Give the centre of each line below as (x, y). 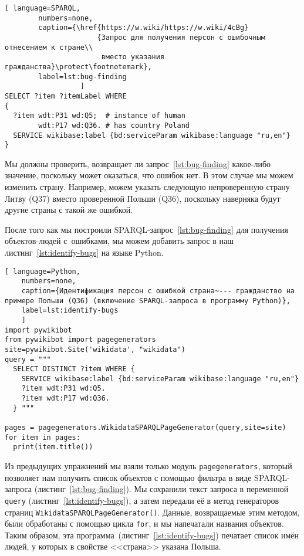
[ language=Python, (43, 271)
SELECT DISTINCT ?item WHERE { (74, 369)
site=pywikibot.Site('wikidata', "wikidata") (95, 349)
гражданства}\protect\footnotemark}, (78, 67)
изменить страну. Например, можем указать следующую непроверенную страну (147, 187)
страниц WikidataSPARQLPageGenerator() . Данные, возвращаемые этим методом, (152, 512)
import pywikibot (38, 330)
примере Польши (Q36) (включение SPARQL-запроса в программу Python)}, (148, 301)
